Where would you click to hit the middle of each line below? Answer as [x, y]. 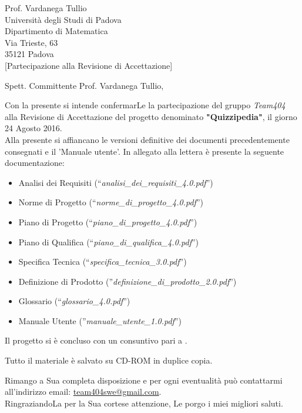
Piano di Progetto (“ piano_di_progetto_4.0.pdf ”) [108, 222]
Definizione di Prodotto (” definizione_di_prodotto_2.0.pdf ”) [127, 281]
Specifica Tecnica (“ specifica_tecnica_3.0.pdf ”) [103, 262]
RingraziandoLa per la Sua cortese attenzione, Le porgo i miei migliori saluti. [144, 403]
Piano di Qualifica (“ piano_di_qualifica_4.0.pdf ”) [109, 242]
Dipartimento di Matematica [56, 31]
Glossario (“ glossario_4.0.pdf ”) [74, 301]
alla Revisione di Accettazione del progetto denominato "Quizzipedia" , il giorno [151, 116]
